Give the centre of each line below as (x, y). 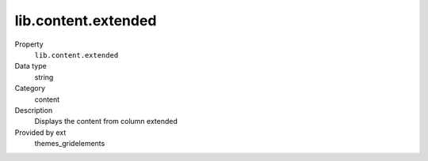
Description (34, 110)
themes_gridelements (70, 144)
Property (29, 44)
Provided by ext (40, 132)
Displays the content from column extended (106, 122)
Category (30, 88)
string (44, 77)
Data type (31, 66)
